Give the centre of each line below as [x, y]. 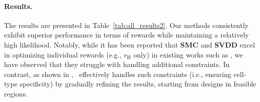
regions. [16, 93]
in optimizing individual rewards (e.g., [63, 54]
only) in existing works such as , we [188, 54]
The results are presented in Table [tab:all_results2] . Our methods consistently [126, 25]
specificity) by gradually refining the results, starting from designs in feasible [138, 84]
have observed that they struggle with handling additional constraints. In [117, 64]
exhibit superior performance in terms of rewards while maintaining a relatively [126, 35]
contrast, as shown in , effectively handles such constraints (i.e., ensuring [118, 74]
